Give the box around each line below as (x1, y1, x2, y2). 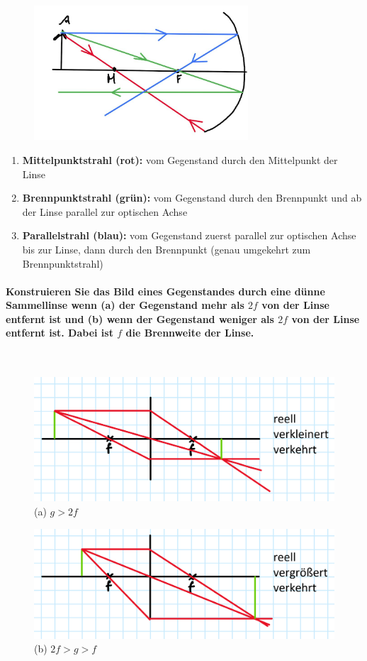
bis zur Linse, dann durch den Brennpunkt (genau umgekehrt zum (22, 241, 311, 256)
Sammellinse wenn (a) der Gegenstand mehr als (6, 297, 244, 312)
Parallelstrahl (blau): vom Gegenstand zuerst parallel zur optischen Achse (22, 228, 356, 243)
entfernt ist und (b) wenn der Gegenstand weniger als (6, 311, 274, 326)
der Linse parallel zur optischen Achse (22, 204, 188, 219)
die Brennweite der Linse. (125, 325, 254, 340)
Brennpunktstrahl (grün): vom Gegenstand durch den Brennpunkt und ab (22, 190, 362, 205)
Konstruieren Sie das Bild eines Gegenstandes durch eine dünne (6, 283, 325, 298)
